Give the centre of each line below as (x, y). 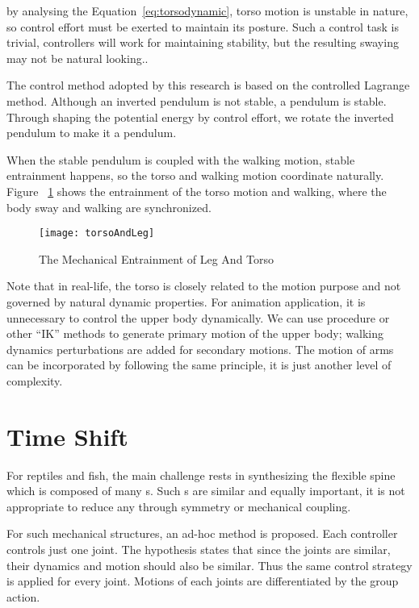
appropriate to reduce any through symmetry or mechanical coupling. (179, 506)
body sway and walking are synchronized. (109, 207)
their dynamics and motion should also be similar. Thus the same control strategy (209, 565)
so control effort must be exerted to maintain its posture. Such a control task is (203, 26)
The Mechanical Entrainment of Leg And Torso (157, 258)
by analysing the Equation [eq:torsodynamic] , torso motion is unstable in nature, (207, 10)
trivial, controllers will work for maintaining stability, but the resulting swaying (203, 42)
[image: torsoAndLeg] (97, 233)
